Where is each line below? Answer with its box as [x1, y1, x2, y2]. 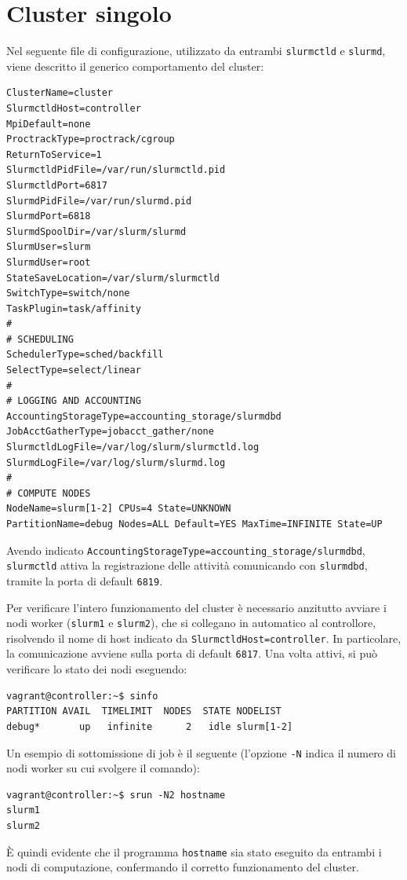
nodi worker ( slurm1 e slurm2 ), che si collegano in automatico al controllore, [6, 614, 376, 631]
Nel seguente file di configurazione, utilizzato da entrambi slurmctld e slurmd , [6, 42, 386, 59]
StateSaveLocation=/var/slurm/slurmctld [6, 272, 220, 284]
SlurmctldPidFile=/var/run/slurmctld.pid [6, 164, 226, 176]
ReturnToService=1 [6, 148, 102, 160]
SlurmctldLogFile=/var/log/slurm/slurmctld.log [6, 442, 260, 453]
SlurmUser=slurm [6, 241, 91, 253]
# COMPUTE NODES [6, 487, 91, 499]
